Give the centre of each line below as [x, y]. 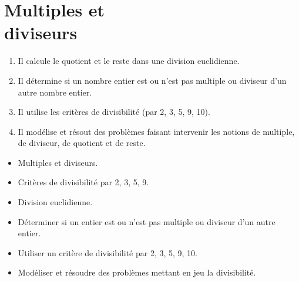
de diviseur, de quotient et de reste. [82, 143]
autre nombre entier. [55, 92]
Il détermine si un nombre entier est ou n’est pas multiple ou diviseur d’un [152, 80]
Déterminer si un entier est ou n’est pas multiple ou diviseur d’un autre [147, 221]
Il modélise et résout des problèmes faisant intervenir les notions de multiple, [156, 131]
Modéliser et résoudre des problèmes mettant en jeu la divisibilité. [137, 272]
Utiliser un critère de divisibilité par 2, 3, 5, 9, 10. [108, 252]
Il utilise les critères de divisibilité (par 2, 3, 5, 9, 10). [114, 112]
